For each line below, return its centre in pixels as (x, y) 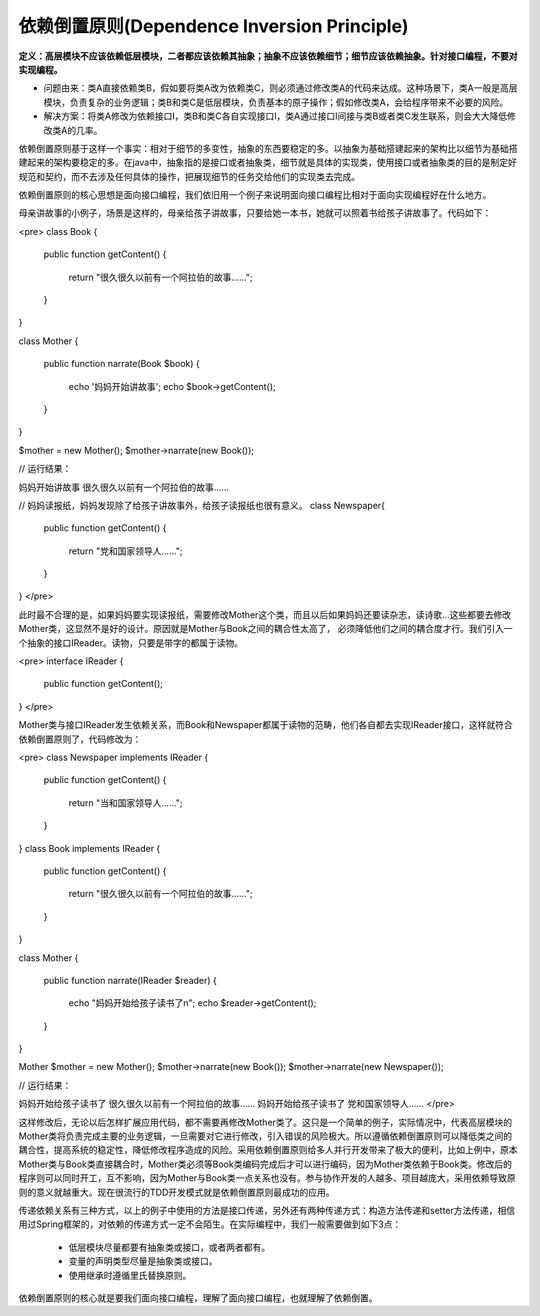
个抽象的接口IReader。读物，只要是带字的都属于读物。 (131, 642)
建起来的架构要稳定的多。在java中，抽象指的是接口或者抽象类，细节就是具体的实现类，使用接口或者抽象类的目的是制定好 (267, 162)
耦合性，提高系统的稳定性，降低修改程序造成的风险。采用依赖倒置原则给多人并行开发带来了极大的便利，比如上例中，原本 (268, 1150)
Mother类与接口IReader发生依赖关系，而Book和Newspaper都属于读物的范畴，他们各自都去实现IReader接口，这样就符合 (266, 725)
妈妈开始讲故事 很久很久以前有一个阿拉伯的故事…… (124, 487)
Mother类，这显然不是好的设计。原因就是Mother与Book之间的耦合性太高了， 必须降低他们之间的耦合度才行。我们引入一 (266, 629)
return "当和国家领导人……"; (126, 802)
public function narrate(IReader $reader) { (130, 980)
